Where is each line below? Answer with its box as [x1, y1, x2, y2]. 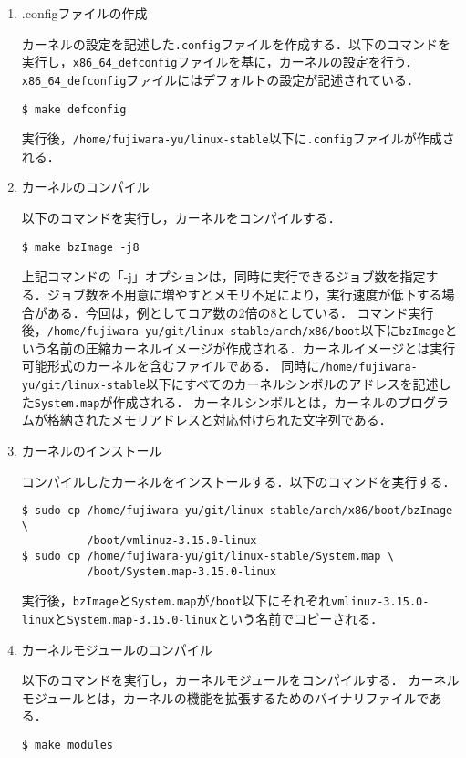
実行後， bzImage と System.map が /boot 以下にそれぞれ [21, 591, 332, 610]
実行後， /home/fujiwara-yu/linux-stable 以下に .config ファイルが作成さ [21, 129, 455, 148]
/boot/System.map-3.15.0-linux [87, 564, 276, 578]
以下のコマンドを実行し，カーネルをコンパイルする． [21, 208, 341, 227]
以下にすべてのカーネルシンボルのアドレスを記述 [145, 374, 439, 393]
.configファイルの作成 [21, 4, 148, 22]
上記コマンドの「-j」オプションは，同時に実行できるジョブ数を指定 [21, 267, 426, 286]
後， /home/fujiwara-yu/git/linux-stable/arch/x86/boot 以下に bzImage [21, 321, 445, 340]
